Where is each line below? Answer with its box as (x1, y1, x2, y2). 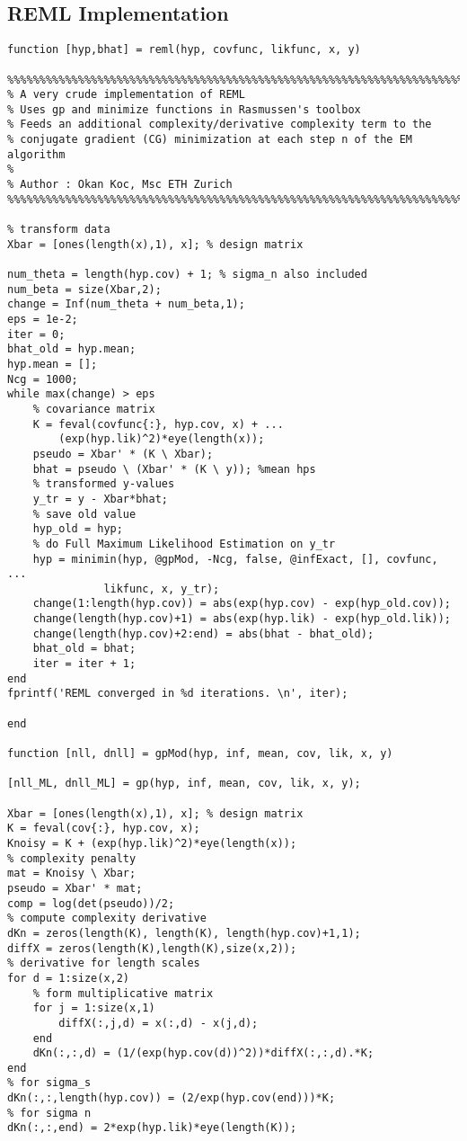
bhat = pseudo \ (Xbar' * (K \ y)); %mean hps (32, 462, 316, 476)
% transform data (7, 223, 110, 236)
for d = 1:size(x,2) (7, 971, 130, 985)
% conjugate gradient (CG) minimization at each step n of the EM (7, 133, 413, 147)
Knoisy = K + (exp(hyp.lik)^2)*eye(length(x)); (7, 836, 297, 850)
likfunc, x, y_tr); (103, 582, 220, 595)
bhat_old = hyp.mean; (7, 343, 137, 356)
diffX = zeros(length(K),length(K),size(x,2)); (7, 941, 297, 955)
